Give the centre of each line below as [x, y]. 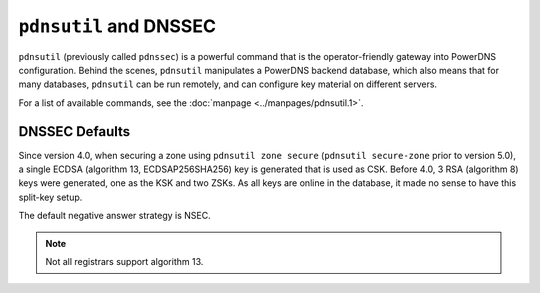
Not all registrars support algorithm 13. [124, 261]
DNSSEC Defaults [74, 131]
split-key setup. [50, 197]
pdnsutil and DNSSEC [117, 26]
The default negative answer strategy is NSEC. [115, 216]
